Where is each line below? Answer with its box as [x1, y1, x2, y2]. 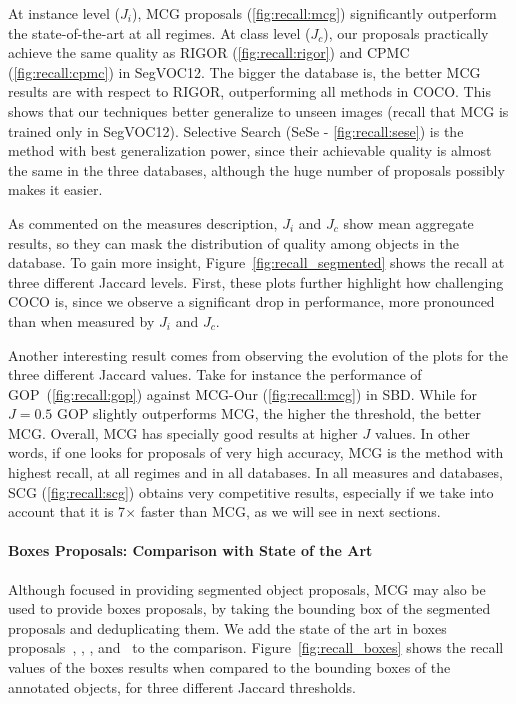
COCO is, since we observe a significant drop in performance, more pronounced [8, 291, 495, 312]
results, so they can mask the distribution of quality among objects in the [8, 232, 459, 253]
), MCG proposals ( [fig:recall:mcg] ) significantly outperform [132, 3, 497, 23]
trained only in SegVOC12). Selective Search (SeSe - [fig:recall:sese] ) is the [8, 120, 464, 141]
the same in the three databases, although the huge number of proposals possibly [8, 159, 505, 180]
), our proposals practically [323, 22, 489, 43]
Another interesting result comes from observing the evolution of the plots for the [8, 344, 508, 365]
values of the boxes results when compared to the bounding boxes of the [8, 657, 451, 678]
